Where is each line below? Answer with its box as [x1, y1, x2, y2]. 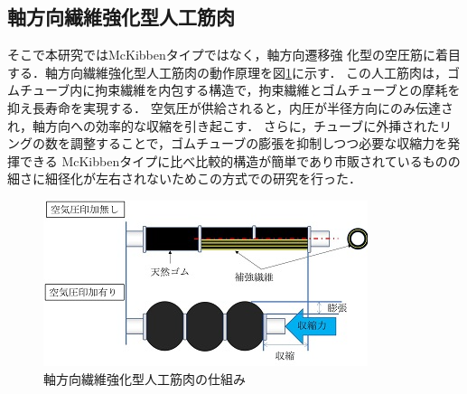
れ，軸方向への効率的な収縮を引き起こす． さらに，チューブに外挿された [7, 116, 440, 135]
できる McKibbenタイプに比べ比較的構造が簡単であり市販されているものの [19, 151, 461, 170]
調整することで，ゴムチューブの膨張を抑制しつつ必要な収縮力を [70, 134, 448, 153]
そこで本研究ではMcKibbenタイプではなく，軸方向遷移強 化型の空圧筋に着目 [7, 45, 462, 64]
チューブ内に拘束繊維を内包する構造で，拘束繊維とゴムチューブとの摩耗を [19, 80, 461, 99]
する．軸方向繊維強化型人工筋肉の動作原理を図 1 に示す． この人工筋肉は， [7, 62, 448, 81]
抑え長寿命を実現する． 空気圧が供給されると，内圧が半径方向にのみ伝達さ [7, 98, 454, 117]
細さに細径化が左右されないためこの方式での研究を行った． [7, 169, 361, 188]
